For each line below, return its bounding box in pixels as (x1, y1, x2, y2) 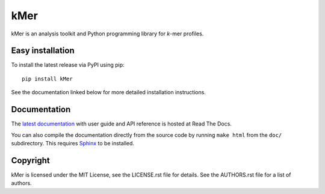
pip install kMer (22, 75, 73, 82)
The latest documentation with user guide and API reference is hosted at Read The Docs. (11, 120, 232, 127)
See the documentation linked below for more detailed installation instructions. (11, 89, 206, 96)
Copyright (11, 155, 51, 165)
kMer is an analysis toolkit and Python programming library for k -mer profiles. (11, 30, 204, 37)
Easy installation (11, 46, 75, 56)
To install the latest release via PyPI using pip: (11, 61, 125, 68)
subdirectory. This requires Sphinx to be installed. (11, 139, 135, 147)
